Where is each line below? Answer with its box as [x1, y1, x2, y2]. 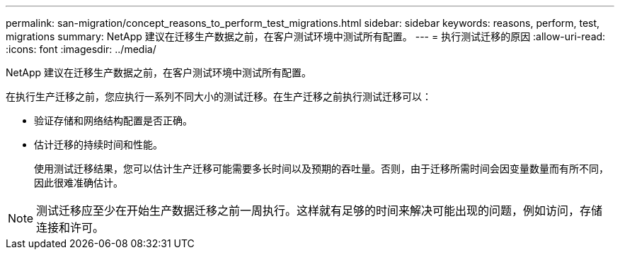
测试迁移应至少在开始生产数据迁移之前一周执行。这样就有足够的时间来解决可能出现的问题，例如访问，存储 [36, 203, 603, 218]
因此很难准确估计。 [34, 177, 123, 189]
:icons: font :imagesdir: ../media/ [6, 43, 156, 55]
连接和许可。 [36, 220, 105, 235]
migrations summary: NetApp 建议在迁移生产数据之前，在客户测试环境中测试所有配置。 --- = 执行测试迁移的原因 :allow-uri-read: [6, 30, 606, 42]
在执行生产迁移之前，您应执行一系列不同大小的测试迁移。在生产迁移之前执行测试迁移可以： [6, 90, 432, 102]
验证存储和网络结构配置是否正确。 [34, 114, 193, 126]
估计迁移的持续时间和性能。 [34, 138, 163, 150]
